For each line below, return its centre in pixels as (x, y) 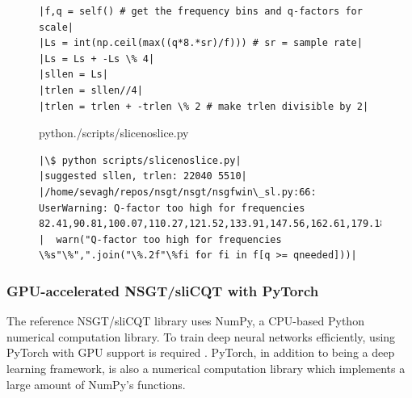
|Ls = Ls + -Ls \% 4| (97, 59)
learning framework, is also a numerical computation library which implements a (206, 368)
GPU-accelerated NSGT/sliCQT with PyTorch (163, 290)
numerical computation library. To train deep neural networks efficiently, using (201, 336)
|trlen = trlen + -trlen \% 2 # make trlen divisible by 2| (204, 106)
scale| (56, 27)
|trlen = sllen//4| (91, 90)
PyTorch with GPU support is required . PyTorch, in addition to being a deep (201, 352)
